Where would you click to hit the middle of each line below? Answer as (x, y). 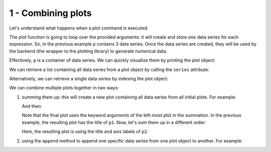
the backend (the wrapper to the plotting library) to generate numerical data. (88, 51)
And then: (32, 106)
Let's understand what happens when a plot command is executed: (79, 28)
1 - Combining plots (51, 13)
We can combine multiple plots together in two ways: (64, 88)
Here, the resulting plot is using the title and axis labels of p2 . (85, 131)
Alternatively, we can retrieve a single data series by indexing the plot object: (89, 78)
